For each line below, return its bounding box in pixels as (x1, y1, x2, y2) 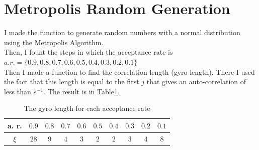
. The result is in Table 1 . (43, 86, 120, 96)
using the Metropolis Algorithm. (4, 37, 104, 47)
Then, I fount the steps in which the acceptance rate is (4, 47, 173, 57)
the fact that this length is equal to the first (4, 76, 139, 87)
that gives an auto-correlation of (146, 76, 246, 87)
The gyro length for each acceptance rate (24, 103, 150, 113)
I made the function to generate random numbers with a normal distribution (4, 27, 240, 38)
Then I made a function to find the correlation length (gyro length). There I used (4, 66, 255, 77)
